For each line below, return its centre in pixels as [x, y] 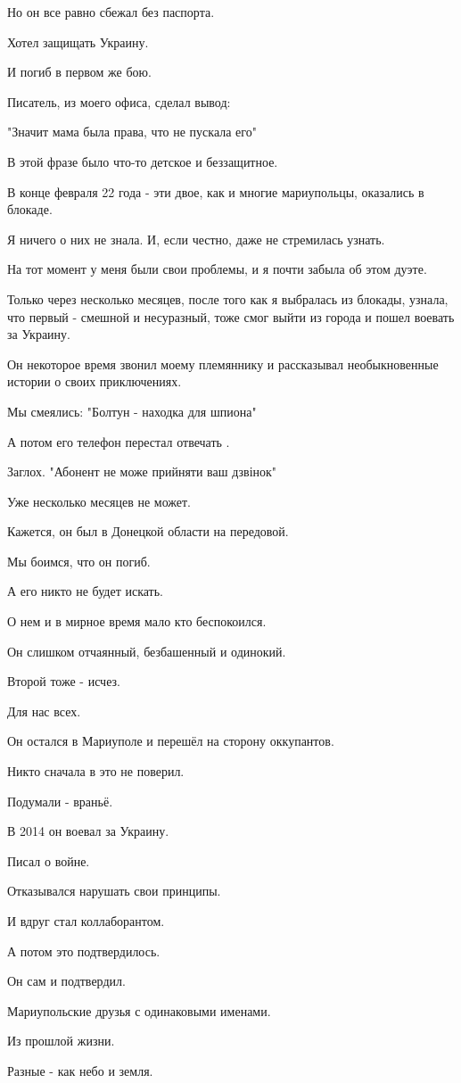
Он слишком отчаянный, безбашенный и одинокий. [147, 651]
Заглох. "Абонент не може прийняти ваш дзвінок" [142, 471]
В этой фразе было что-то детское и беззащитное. [143, 161]
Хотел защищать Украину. [78, 41]
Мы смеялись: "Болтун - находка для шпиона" [132, 411]
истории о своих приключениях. [95, 381]
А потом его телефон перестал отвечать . [119, 441]
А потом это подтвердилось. [84, 951]
